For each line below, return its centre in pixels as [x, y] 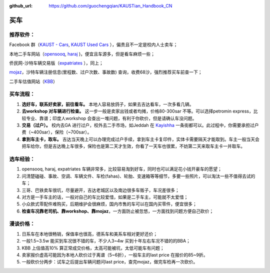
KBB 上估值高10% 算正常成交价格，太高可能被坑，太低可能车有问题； [93, 248]
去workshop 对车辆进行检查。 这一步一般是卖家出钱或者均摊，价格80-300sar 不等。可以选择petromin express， [137, 111]
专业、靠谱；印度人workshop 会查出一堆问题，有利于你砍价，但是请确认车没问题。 [111, 118]
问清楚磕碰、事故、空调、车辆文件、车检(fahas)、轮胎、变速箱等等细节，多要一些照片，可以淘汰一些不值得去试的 [138, 176]
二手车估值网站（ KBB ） [33, 81]
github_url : [21, 6]
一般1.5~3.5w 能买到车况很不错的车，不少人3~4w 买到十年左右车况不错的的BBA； [106, 241]
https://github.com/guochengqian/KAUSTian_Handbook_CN [110, 6]
